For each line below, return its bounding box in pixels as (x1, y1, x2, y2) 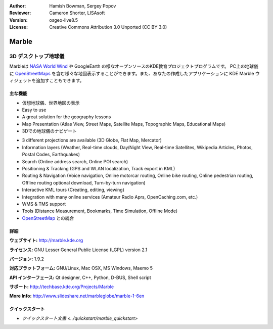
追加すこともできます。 (35, 77, 84, 83)
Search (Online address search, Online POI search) (22, 158, 128, 164)
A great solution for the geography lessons (22, 114, 111, 120)
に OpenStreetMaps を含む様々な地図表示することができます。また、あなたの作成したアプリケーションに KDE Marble (9, 70, 254, 76)
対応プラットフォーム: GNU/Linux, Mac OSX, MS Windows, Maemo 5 (9, 265, 153, 271)
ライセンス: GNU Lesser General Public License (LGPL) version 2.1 (9, 247, 148, 253)
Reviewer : (9, 10, 31, 16)
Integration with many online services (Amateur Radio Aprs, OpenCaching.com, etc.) (22, 194, 198, 200)
